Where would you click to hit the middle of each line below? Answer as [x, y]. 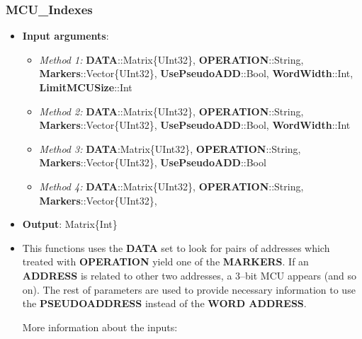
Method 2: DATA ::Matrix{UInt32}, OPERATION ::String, [171, 111]
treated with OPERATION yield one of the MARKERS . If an [165, 262]
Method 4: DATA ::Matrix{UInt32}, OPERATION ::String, [171, 186]
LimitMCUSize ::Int [86, 87]
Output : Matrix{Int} [70, 224]
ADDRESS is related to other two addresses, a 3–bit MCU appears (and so [189, 275]
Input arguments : [66, 36]
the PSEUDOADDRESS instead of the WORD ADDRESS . [164, 303]
